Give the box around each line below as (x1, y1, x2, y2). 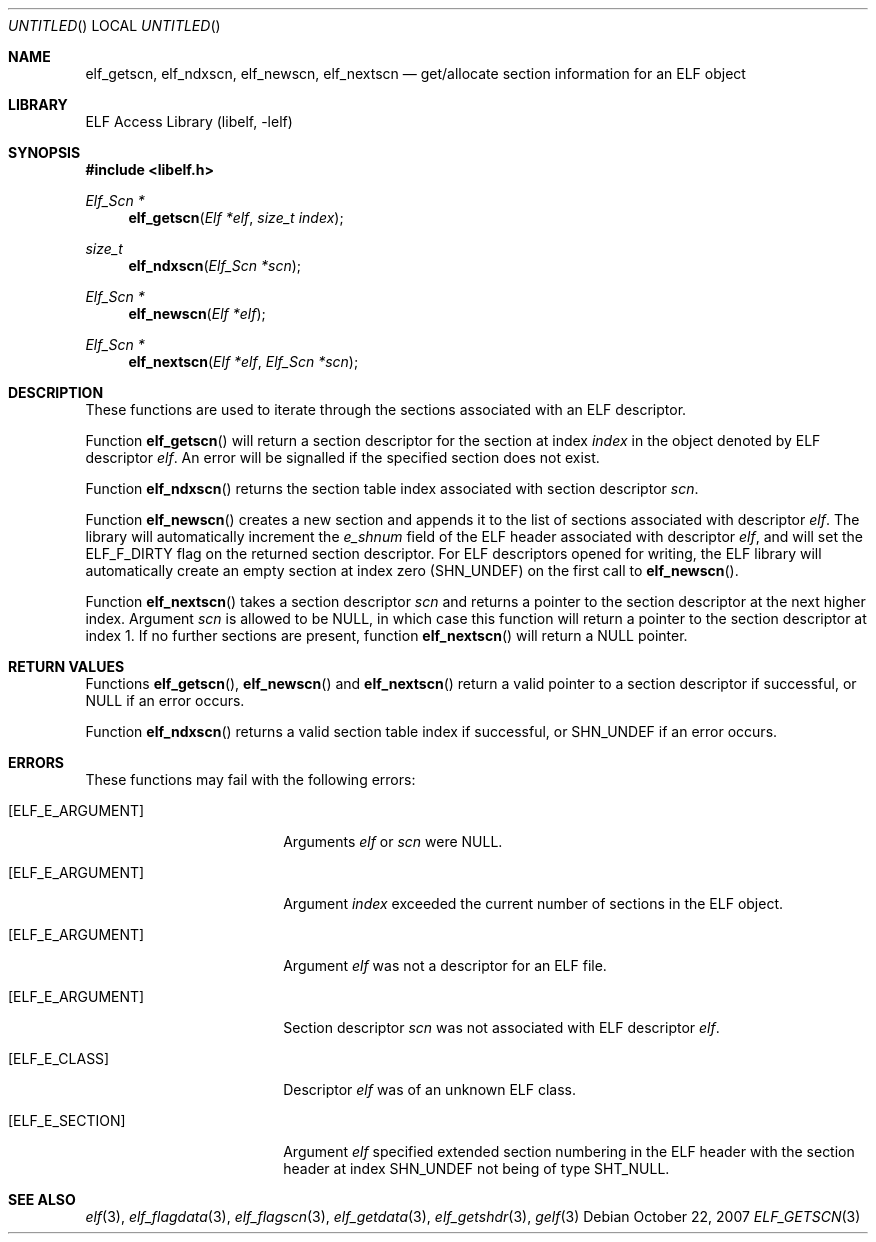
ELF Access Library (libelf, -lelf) (85, 113, 293, 130)
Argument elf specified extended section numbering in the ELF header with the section (283, 1143, 855, 1160)
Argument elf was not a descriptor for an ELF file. (283, 957, 607, 974)
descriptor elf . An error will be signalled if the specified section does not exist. (85, 449, 600, 466)
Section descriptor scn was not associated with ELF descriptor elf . (283, 1019, 720, 1036)
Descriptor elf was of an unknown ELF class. (283, 1081, 577, 1098)
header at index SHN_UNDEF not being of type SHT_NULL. (283, 1160, 670, 1177)
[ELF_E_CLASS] (8, 1050, 110, 1067)
